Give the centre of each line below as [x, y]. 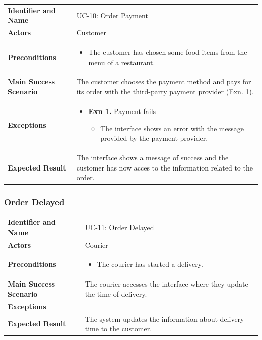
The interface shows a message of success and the [152, 157]
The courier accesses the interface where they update [167, 284]
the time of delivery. [116, 293]
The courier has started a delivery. [150, 264]
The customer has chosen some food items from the [168, 52]
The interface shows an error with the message [172, 128]
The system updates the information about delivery [165, 319]
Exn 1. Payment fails [122, 111]
